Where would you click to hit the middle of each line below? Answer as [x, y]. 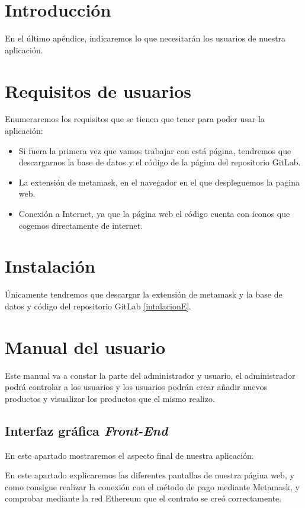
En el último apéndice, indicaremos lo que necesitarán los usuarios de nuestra [145, 38]
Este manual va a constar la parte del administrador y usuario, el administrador [150, 375]
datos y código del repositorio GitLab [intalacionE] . [98, 306]
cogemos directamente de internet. [81, 225]
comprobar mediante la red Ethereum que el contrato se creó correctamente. [143, 498]
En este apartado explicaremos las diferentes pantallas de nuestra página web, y [150, 475]
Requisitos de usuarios [98, 90]
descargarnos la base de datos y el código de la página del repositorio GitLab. [160, 162]
